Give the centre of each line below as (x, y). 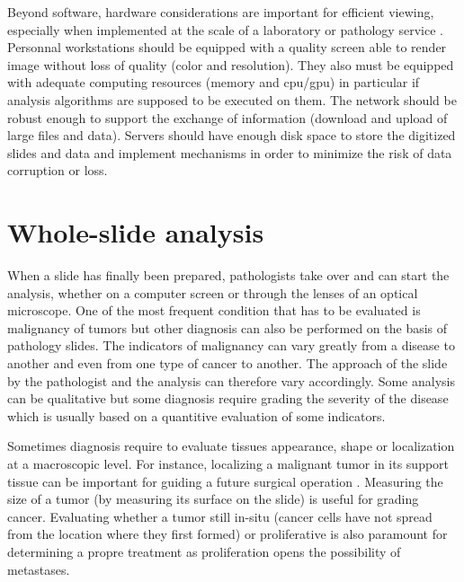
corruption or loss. (58, 170)
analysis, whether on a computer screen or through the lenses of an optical (213, 292)
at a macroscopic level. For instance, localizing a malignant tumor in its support (228, 463)
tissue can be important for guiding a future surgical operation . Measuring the (225, 481)
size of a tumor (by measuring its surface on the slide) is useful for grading (213, 499)
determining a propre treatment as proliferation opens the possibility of (204, 551)
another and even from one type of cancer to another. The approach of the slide (228, 363)
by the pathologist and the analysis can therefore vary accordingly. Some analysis (231, 380)
